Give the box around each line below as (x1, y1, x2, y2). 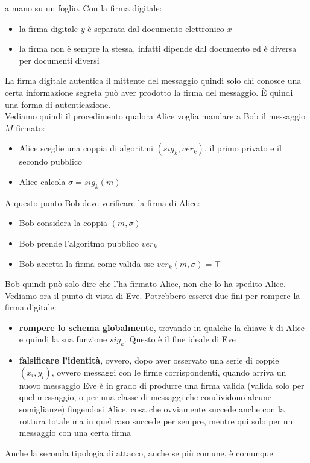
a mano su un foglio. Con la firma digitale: (5, 2, 162, 14)
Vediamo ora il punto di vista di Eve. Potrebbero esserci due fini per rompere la (5, 289, 300, 301)
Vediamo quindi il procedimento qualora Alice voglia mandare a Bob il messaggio (5, 110, 306, 122)
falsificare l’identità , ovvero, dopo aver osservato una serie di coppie (19, 354, 279, 367)
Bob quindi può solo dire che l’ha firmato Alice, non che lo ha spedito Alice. (5, 277, 286, 290)
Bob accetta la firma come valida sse (19, 257, 154, 269)
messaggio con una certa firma (19, 426, 131, 439)
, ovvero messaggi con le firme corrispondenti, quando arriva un (51, 365, 286, 378)
